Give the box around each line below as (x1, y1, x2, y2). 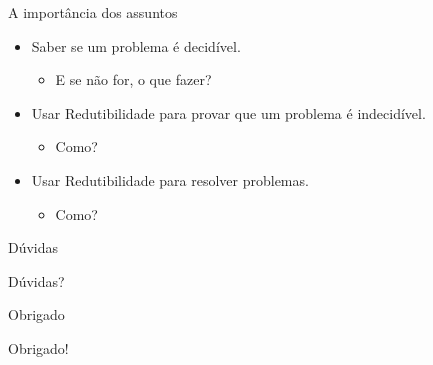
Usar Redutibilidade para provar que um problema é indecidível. (31, 102, 426, 123)
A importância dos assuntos (8, 2, 178, 22)
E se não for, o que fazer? (55, 69, 212, 90)
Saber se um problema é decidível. (31, 35, 241, 56)
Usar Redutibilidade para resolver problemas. (31, 169, 309, 190)
